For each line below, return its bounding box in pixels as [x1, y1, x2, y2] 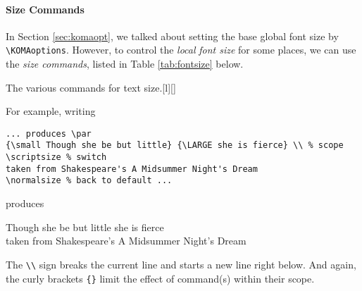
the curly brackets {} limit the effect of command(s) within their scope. [6, 271, 315, 285]
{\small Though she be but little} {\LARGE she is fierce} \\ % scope [6, 140, 344, 151]
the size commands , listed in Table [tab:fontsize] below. [6, 56, 244, 71]
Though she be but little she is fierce [6, 219, 164, 234]
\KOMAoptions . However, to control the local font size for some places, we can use [6, 42, 356, 57]
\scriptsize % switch [6, 152, 107, 163]
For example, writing [6, 104, 96, 118]
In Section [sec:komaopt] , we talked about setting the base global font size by [6, 28, 339, 43]
